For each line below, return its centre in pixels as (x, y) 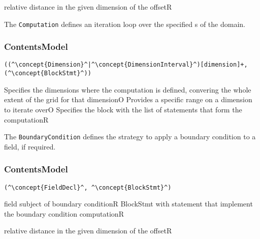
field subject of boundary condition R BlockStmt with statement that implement (128, 204)
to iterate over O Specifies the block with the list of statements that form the (123, 109)
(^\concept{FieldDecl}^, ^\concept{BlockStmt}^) (88, 187)
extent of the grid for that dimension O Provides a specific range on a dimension (128, 99)
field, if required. (30, 146)
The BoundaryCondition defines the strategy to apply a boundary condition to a (130, 137)
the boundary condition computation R (64, 213)
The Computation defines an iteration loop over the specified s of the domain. (125, 24)
